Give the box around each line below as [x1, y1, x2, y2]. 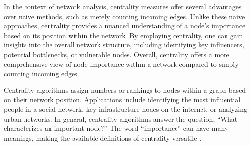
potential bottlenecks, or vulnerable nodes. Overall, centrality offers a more [4, 49, 229, 59]
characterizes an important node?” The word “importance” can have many [4, 123, 228, 133]
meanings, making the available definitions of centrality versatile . [4, 132, 201, 143]
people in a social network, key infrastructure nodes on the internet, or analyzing [4, 104, 247, 114]
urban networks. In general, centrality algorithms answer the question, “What [4, 113, 238, 124]
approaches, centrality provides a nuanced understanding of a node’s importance [4, 21, 246, 31]
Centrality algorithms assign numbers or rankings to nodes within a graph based [4, 84, 246, 95]
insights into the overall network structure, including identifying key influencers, [4, 40, 244, 50]
